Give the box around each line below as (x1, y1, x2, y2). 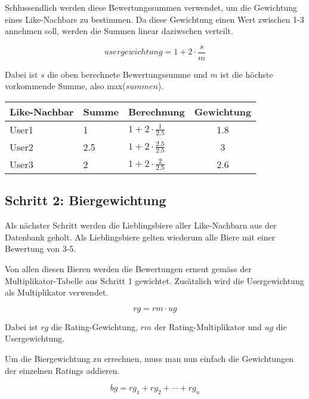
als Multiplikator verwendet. (5, 286, 109, 299)
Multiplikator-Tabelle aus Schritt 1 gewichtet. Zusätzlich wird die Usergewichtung (5, 274, 304, 287)
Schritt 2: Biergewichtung (5, 191, 166, 209)
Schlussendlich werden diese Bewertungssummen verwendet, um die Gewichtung (5, 1, 297, 13)
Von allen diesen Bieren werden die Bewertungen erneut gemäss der (5, 263, 252, 275)
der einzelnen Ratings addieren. (5, 364, 120, 376)
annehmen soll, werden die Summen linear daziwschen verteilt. (5, 25, 233, 37)
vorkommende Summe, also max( (5, 80, 126, 92)
